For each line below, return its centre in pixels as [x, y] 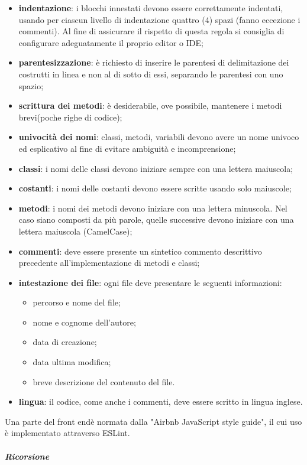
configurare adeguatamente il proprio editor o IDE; [111, 42]
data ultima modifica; [72, 362]
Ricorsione [27, 456]
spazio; [31, 85]
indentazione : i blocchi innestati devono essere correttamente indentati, [151, 8]
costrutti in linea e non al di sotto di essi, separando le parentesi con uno [151, 74]
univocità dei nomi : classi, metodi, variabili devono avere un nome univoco [159, 137]
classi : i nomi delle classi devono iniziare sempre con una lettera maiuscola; [156, 168]
